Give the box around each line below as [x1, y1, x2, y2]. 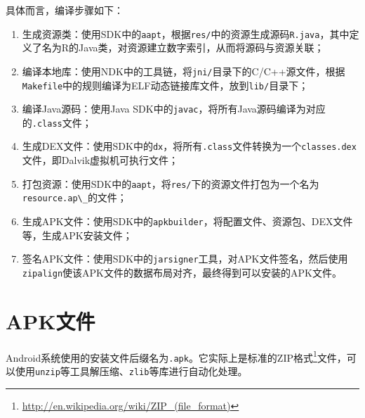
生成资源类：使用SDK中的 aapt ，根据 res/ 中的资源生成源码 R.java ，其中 [22, 26, 350, 41]
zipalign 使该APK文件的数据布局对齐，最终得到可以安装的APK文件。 [22, 265, 342, 279]
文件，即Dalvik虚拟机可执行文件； [22, 153, 179, 167]
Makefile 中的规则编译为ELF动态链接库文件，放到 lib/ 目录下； [22, 77, 309, 92]
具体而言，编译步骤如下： [6, 3, 124, 17]
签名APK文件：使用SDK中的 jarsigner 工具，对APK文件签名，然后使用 [22, 251, 348, 266]
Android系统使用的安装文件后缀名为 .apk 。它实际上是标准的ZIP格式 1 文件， [6, 348, 347, 365]
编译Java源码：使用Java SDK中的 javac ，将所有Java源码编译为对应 [22, 101, 326, 116]
